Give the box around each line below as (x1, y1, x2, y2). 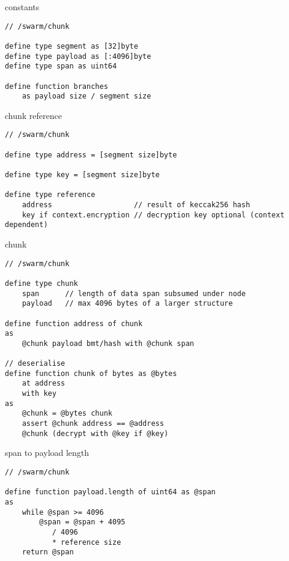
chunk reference (5, 109, 62, 121)
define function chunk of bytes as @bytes (5, 369, 177, 378)
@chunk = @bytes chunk (22, 409, 112, 418)
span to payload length (5, 446, 90, 459)
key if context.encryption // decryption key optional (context (22, 210, 285, 219)
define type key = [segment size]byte (5, 171, 160, 180)
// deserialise (5, 359, 65, 368)
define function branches (5, 82, 108, 91)
